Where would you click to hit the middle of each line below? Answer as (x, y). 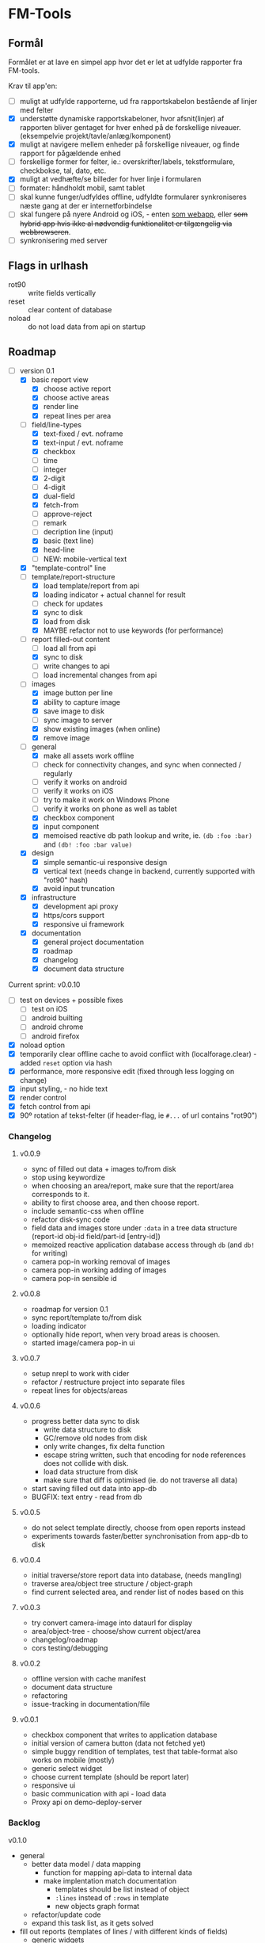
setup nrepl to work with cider (80, 1374)
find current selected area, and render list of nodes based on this (137, 1592)
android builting (57, 1018)
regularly (58, 773)
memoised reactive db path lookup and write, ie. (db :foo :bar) (148, 836)
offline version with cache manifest (89, 1679)
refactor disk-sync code (71, 1220)
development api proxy (81, 906)
